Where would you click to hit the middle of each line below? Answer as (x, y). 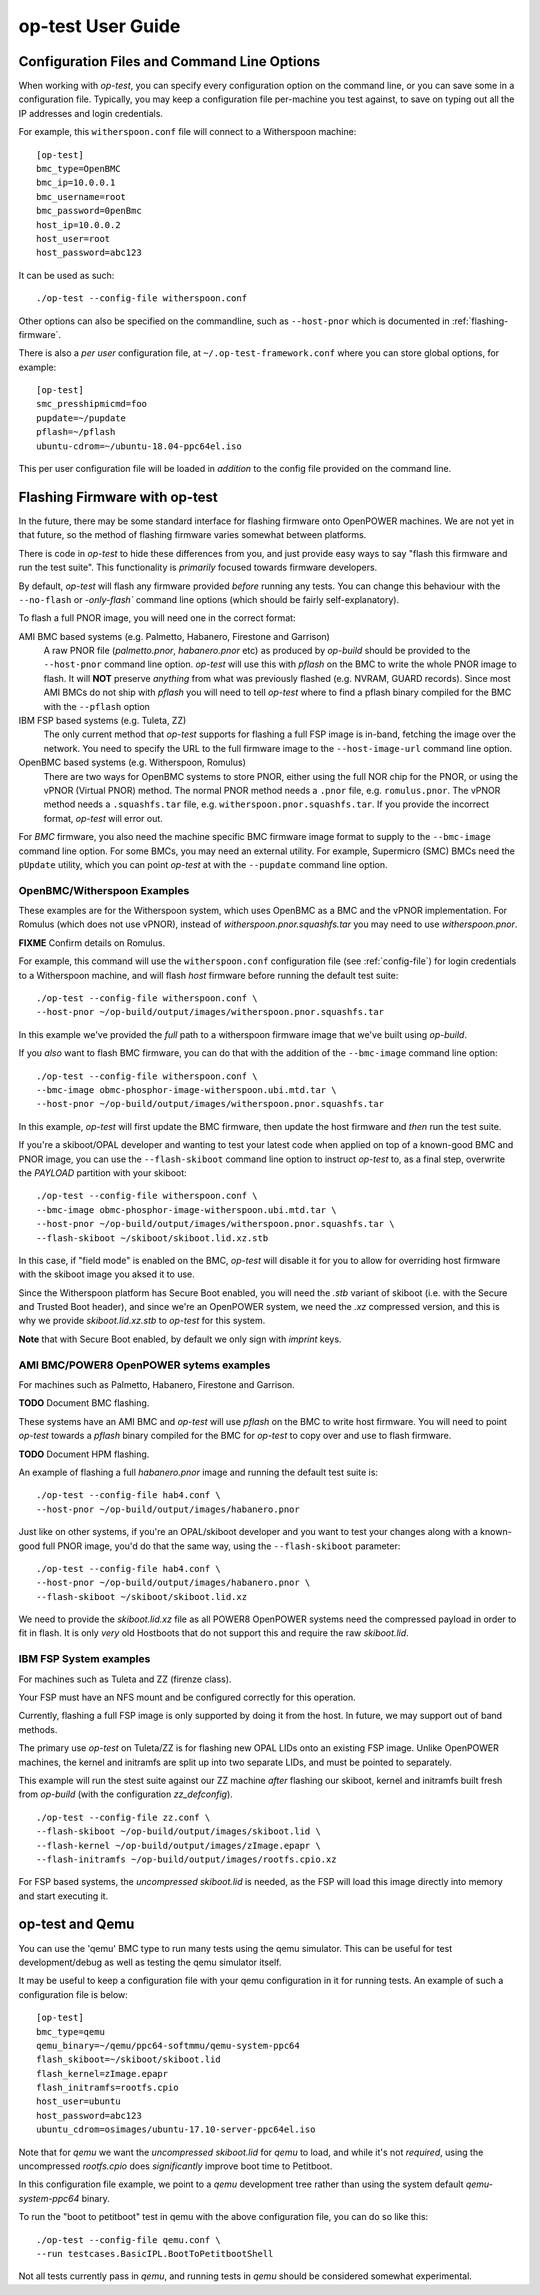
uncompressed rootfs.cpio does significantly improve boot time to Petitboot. (175, 2166)
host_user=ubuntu (78, 2101)
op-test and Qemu (76, 1924)
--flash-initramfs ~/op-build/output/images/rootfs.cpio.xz (186, 1859)
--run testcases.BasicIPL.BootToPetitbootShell (155, 2253)
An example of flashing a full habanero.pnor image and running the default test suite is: (198, 1472)
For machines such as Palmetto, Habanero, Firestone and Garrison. (156, 1384)
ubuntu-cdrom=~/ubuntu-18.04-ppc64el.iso (139, 446)
